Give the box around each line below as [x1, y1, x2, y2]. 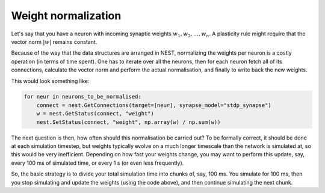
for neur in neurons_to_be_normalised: [23, 93, 141, 100]
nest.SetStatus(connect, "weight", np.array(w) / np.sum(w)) [36, 118, 221, 126]
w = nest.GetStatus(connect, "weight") [36, 110, 155, 117]
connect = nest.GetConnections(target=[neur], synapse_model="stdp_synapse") [36, 102, 272, 108]
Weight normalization [11, 9, 122, 22]
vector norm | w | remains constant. [11, 38, 97, 45]
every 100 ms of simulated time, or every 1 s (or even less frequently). [11, 159, 184, 167]
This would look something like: [11, 77, 90, 84]
